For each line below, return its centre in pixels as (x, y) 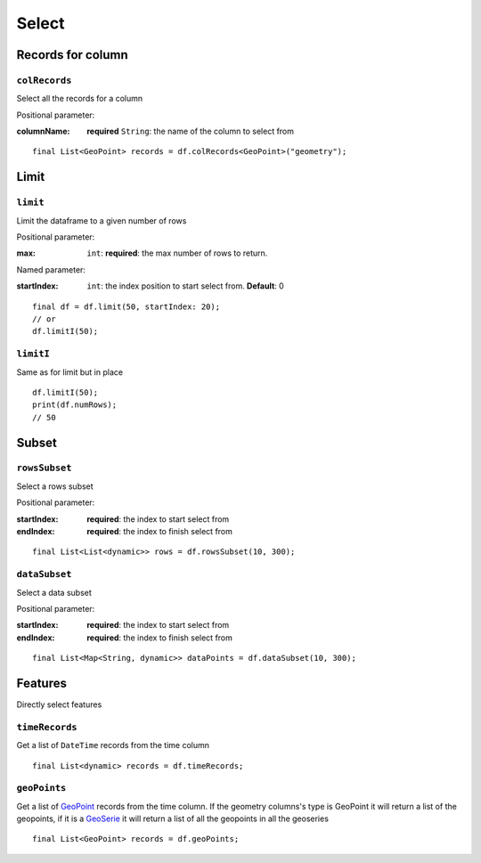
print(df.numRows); (75, 405)
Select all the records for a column (80, 99)
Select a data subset (54, 592)
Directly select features (59, 704)
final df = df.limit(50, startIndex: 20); (126, 306)
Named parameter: (51, 269)
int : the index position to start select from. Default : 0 (185, 286)
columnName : (43, 131)
